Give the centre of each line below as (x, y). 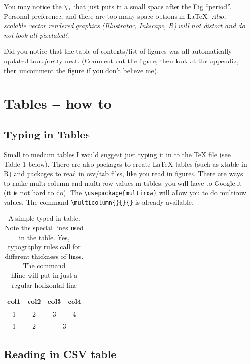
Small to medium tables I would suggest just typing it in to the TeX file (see (117, 154)
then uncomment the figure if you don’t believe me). (81, 70)
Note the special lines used (44, 228)
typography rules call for (44, 247)
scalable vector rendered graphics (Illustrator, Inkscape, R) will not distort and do (125, 25)
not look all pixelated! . (37, 35)
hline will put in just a (44, 275)
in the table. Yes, (44, 237)
